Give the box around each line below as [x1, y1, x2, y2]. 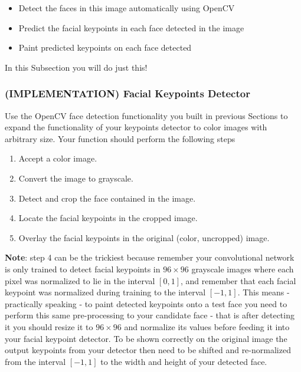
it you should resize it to [5, 320, 93, 333]
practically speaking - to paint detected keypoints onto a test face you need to [5, 297, 287, 310]
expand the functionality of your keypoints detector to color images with [5, 121, 267, 133]
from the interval [5, 355, 66, 367]
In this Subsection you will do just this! [5, 61, 148, 73]
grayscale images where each [191, 262, 294, 275]
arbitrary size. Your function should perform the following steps [5, 132, 235, 144]
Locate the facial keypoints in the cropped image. [18, 212, 198, 224]
